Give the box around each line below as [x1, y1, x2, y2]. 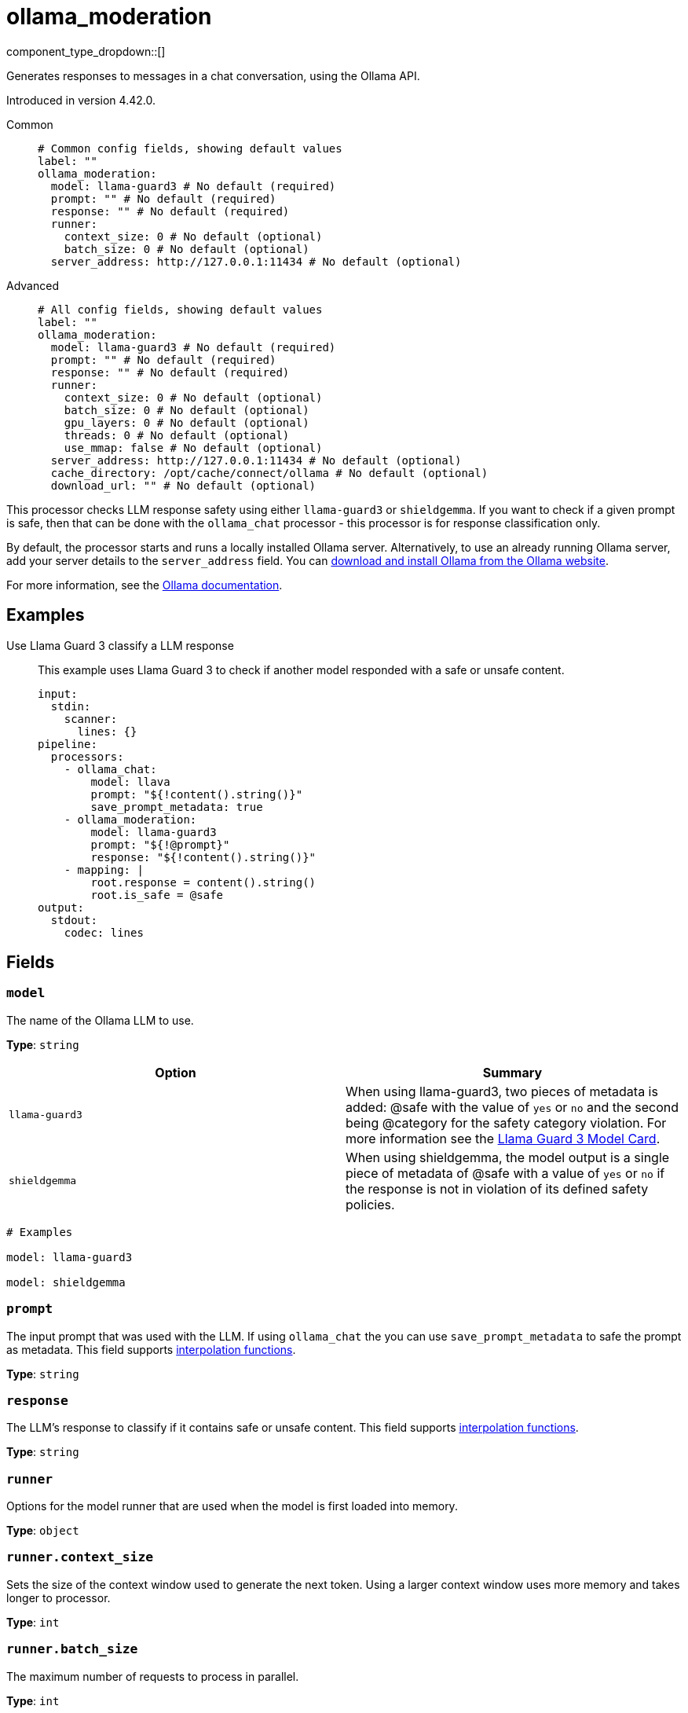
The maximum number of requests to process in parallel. [6, 1669, 299, 1683]
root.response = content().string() [90, 875, 317, 889]
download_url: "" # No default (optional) [50, 479, 317, 492]
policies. [346, 1196, 395, 1212]
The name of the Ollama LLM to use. [6, 1013, 194, 1027]
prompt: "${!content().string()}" [90, 787, 303, 801]
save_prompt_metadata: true [90, 800, 263, 813]
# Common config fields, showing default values [38, 141, 342, 155]
